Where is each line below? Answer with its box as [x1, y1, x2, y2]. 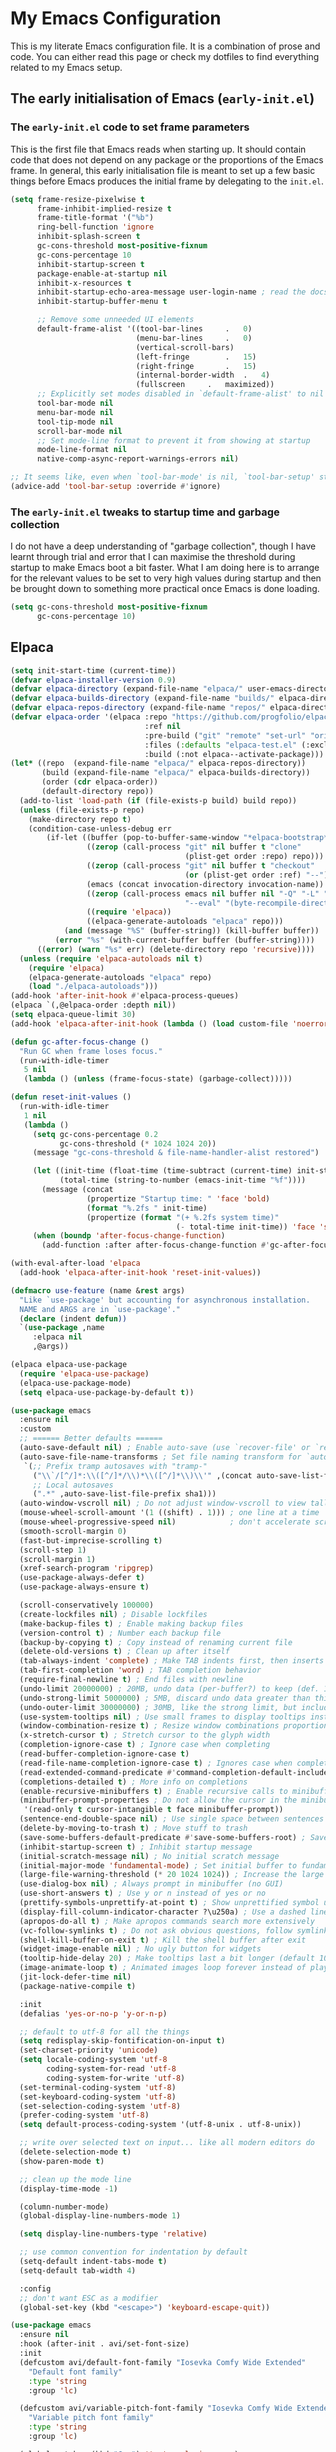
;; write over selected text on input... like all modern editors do [19, 2138, 315, 2148]
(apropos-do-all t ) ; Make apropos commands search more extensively [19, 1916, 315, 1926]
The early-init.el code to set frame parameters [10, 120, 250, 134]
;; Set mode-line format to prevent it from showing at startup [36, 435, 311, 446]
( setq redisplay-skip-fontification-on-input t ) [19, 2036, 226, 2046]
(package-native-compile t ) [19, 1981, 137, 1991]
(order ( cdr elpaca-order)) [41, 777, 159, 787]
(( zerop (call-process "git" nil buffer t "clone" [86, 842, 302, 852]
